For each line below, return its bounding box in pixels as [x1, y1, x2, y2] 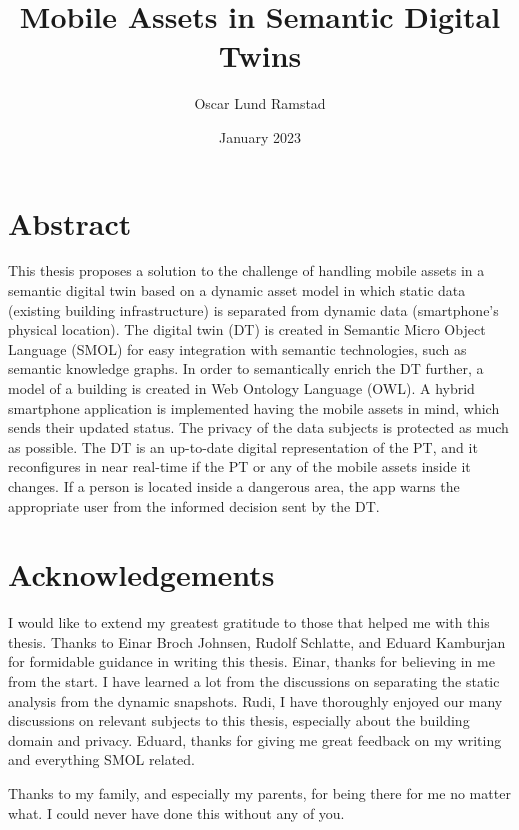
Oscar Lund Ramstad [194, 93, 326, 114]
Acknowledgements [8, 554, 275, 595]
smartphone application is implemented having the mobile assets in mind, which [8, 397, 500, 418]
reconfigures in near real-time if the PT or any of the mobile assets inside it [8, 456, 471, 477]
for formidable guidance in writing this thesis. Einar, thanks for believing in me [8, 651, 495, 672]
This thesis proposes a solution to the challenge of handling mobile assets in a [8, 260, 485, 281]
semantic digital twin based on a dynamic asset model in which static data [8, 280, 466, 301]
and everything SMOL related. [8, 749, 195, 770]
